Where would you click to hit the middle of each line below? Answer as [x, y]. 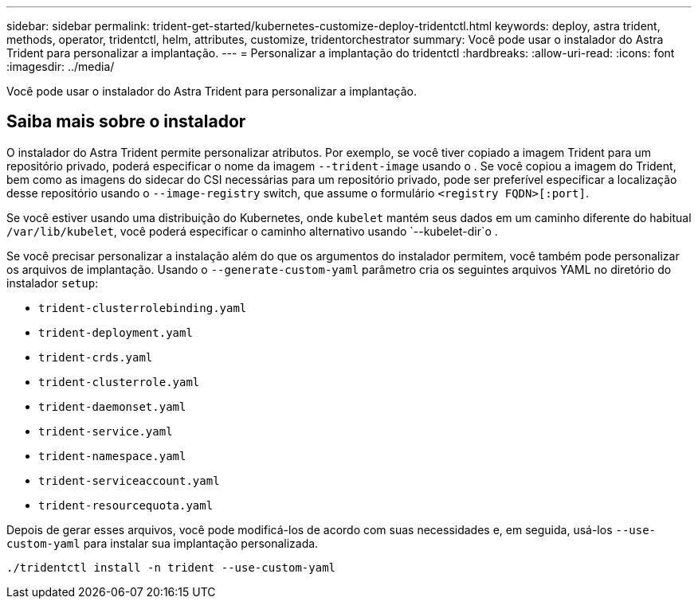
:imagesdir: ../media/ [61, 66]
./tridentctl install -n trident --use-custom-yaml [171, 567]
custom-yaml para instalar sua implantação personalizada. [163, 543]
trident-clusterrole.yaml [119, 382]
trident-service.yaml [106, 431]
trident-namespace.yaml [112, 456]
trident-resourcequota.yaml [126, 505]
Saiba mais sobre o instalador [126, 122]
